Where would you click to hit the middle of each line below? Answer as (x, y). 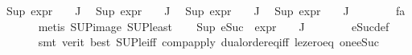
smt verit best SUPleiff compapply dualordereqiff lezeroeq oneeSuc (208, 42)
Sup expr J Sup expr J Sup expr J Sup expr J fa (206, 10)
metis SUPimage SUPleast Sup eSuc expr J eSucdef (214, 26)
